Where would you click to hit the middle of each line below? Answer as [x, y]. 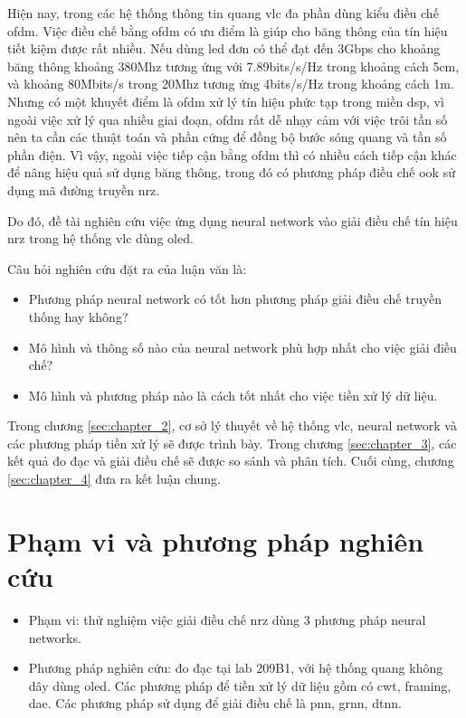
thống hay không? [78, 316]
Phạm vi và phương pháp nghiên [216, 540]
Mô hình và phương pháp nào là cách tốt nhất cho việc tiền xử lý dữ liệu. [233, 395]
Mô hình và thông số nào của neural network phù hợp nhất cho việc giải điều [243, 347]
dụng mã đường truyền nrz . [84, 189]
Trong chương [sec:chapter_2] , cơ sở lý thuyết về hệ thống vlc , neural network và [232, 425]
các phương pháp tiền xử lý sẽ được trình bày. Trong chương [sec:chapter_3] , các [232, 443]
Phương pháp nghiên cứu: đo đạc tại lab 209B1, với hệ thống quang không [236, 668]
